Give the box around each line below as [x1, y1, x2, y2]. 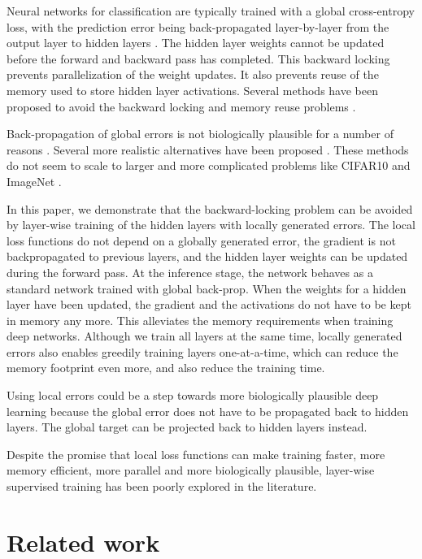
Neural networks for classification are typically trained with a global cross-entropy [7, 2, 415, 19]
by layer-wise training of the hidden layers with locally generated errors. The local [7, 216, 415, 233]
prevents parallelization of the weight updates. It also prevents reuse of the [7, 66, 379, 83]
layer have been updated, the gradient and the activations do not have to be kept [7, 296, 411, 313]
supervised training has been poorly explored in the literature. [7, 478, 317, 495]
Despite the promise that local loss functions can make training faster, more [7, 445, 385, 462]
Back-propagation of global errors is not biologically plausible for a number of [7, 125, 394, 142]
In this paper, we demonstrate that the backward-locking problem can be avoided [7, 200, 413, 217]
